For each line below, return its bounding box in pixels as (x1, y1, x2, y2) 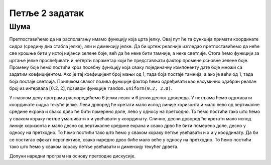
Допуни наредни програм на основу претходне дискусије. (9, 153, 135, 159)
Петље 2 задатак (9, 8, 84, 19)
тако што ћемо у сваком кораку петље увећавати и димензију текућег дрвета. (9, 143, 179, 150)
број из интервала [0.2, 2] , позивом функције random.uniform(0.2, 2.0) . (9, 85, 173, 91)
